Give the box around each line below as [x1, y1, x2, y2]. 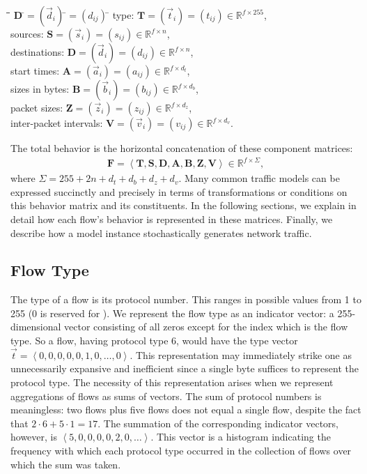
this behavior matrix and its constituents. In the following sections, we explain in [10, 198, 357, 213]
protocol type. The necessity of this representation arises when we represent [10, 375, 334, 390]
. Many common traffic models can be [178, 171, 340, 185]
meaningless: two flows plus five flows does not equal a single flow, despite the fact [10, 402, 361, 417]
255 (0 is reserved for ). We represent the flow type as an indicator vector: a [10, 305, 334, 320]
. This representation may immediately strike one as [130, 347, 352, 362]
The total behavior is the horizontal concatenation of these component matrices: [10, 141, 353, 155]
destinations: [10, 45, 65, 59]
